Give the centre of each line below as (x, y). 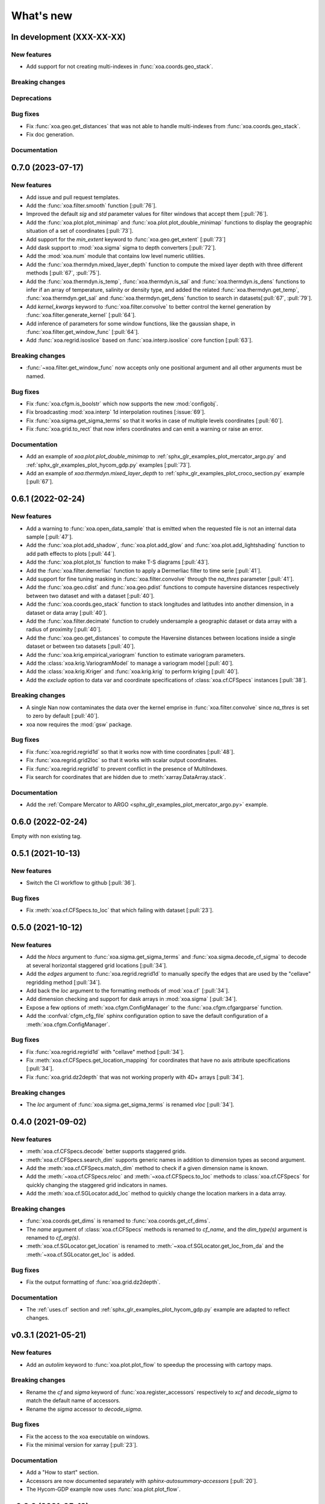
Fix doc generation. (50, 134)
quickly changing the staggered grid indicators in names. (97, 1185)
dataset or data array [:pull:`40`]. (67, 612)
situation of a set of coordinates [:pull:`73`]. (80, 231)
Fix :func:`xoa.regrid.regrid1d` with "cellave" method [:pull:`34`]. (105, 1052)
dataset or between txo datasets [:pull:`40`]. (81, 646)
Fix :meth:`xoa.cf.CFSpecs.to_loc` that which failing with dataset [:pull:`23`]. (120, 910)
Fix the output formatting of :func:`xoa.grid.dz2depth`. (93, 1282)
